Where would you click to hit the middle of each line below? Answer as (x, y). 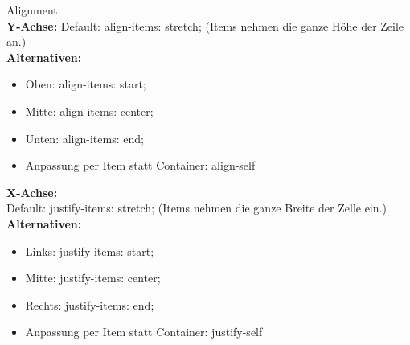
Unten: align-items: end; (84, 138)
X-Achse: (32, 192)
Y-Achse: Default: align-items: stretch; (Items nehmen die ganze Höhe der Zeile (205, 25)
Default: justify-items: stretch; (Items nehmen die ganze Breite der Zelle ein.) (197, 208)
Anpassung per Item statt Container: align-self (140, 165)
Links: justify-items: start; (90, 251)
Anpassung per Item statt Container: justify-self (144, 332)
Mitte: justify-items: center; (93, 278)
